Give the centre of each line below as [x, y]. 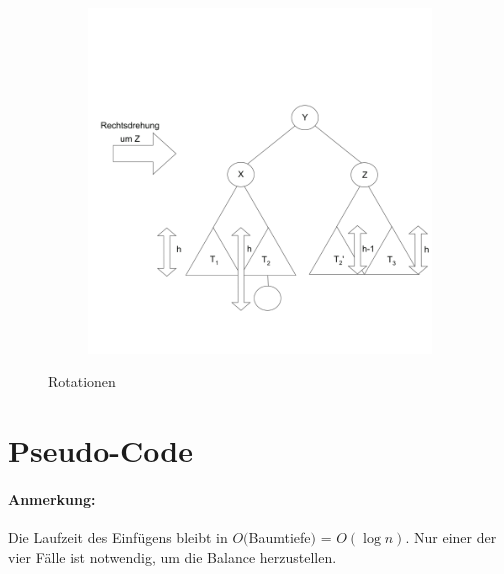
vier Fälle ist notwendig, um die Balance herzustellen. [172, 556]
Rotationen [82, 381]
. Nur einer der [451, 537]
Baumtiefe [279, 537]
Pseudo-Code [100, 450]
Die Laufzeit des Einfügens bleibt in [118, 537]
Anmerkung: [52, 498]
